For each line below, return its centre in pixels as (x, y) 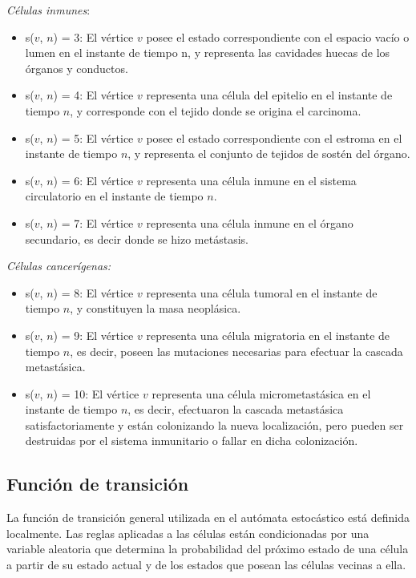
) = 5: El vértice (93, 137)
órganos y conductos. (77, 68)
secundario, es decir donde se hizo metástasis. (137, 238)
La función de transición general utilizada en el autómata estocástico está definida (208, 517)
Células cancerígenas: (59, 266)
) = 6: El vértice (93, 180)
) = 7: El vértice (93, 222)
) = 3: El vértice (93, 36)
